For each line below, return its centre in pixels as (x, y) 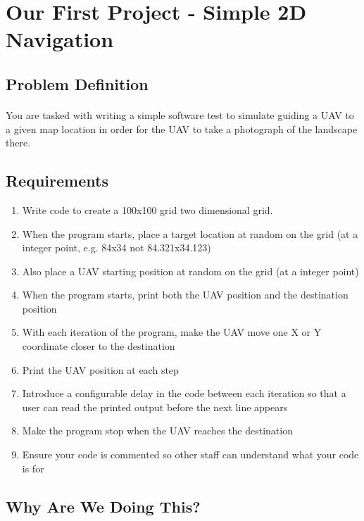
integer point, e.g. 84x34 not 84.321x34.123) (117, 247)
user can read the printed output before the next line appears (155, 407)
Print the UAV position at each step (100, 369)
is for (33, 468)
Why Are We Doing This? (103, 506)
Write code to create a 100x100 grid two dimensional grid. (148, 209)
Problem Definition (77, 83)
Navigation (60, 39)
